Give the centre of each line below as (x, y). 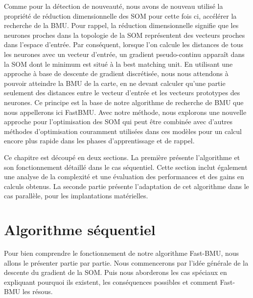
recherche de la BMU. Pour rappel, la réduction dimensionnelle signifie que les (121, 25)
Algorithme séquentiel (80, 230)
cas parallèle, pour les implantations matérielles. (76, 196)
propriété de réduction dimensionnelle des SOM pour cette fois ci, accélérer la (120, 15)
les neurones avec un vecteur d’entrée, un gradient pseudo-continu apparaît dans (124, 54)
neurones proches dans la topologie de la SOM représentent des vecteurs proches (125, 35)
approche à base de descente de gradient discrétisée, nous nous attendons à (116, 73)
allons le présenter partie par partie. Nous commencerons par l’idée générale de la (126, 262)
